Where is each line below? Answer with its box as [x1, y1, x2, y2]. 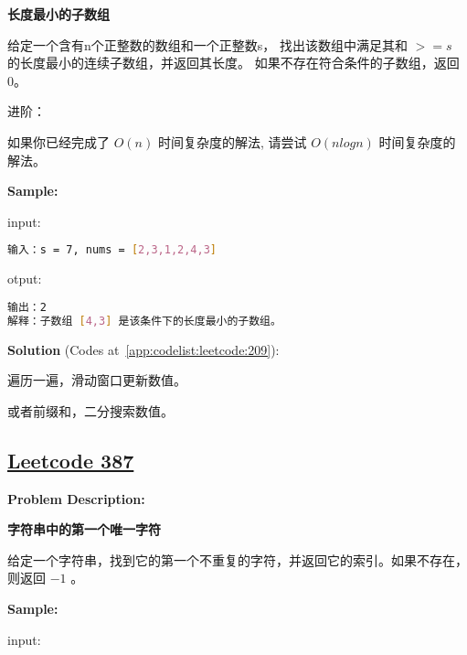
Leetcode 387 [7, 446, 134, 474]
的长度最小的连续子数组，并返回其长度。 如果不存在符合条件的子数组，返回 [7, 53, 460, 72]
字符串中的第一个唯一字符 [7, 520, 161, 539]
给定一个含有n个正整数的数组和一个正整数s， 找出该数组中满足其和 [7, 35, 408, 54]
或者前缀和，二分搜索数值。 [7, 401, 174, 420]
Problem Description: [7, 489, 145, 508]
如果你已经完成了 [7, 132, 110, 151]
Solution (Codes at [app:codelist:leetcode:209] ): [7, 339, 280, 359]
